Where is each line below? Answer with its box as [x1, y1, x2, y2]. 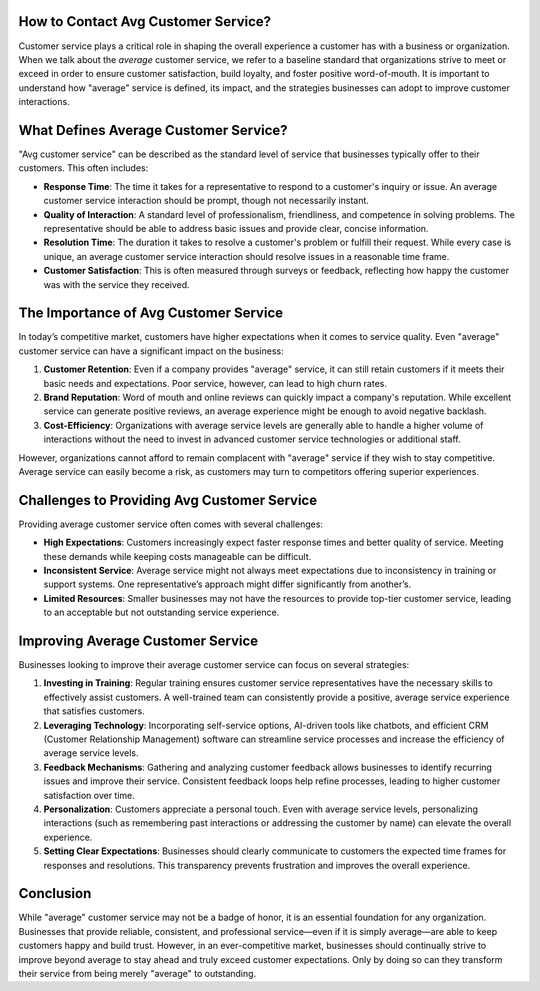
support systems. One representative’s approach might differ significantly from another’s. [43, 578, 412, 590]
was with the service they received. [43, 278, 190, 290]
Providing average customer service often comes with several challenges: [18, 518, 324, 530]
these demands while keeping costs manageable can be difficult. [43, 550, 312, 562]
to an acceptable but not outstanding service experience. [43, 606, 280, 619]
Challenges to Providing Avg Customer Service [18, 491, 318, 509]
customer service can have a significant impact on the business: [18, 345, 284, 357]
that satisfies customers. [43, 705, 145, 717]
